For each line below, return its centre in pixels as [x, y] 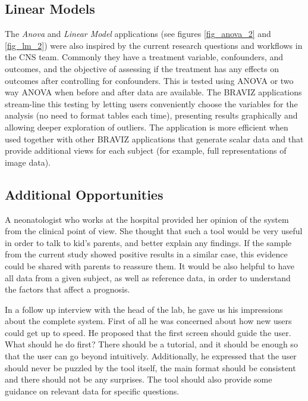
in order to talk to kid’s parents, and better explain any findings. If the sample [148, 242]
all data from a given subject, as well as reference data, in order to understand [148, 277]
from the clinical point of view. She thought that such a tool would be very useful [154, 231]
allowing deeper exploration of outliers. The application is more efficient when [147, 127]
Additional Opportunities [84, 194]
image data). [28, 162]
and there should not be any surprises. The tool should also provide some [139, 379]
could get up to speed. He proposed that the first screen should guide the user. [148, 332]
